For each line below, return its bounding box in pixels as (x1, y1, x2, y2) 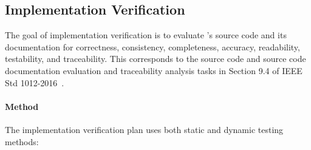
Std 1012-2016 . (5, 76, 64, 89)
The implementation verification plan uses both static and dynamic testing (5, 123, 284, 135)
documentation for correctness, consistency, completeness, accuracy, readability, (5, 40, 300, 53)
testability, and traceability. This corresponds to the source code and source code (5, 52, 306, 65)
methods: (5, 135, 39, 148)
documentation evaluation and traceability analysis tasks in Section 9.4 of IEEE (5, 64, 302, 77)
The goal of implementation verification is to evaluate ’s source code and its (5, 29, 287, 41)
